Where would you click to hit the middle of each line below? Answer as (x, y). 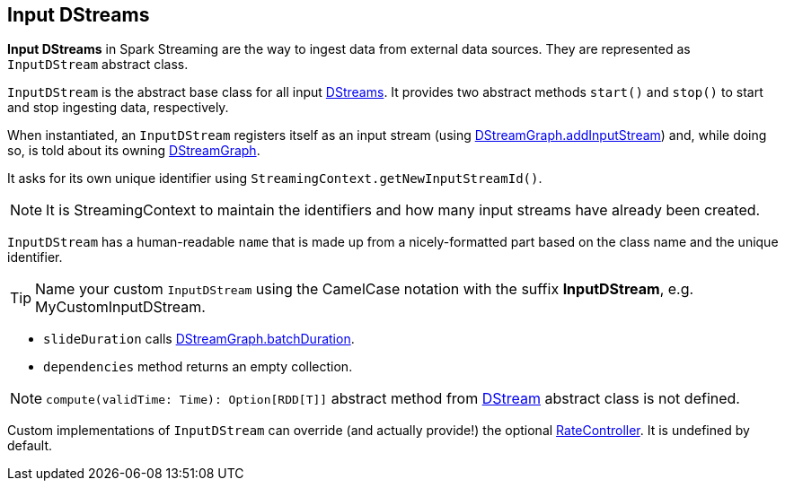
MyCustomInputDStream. (120, 307)
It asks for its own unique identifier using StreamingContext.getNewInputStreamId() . (275, 179)
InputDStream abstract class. (98, 65)
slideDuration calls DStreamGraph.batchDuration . (199, 339)
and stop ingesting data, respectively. (118, 108)
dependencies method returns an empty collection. (198, 367)
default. (30, 446)
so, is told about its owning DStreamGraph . (134, 151)
